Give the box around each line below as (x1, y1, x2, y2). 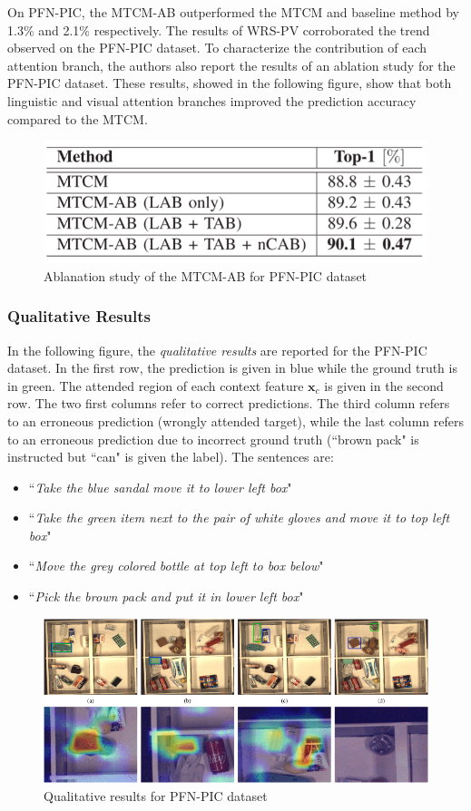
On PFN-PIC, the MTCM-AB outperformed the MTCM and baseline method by (7, 3, 459, 21)
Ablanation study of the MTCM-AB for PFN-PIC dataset (44, 266, 368, 285)
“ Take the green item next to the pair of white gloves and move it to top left (28, 508, 450, 527)
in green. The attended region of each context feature (7, 376, 304, 395)
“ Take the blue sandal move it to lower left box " (28, 477, 292, 496)
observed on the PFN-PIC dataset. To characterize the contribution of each (7, 38, 427, 57)
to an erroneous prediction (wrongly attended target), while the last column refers (7, 411, 464, 430)
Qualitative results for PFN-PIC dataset (44, 786, 268, 805)
